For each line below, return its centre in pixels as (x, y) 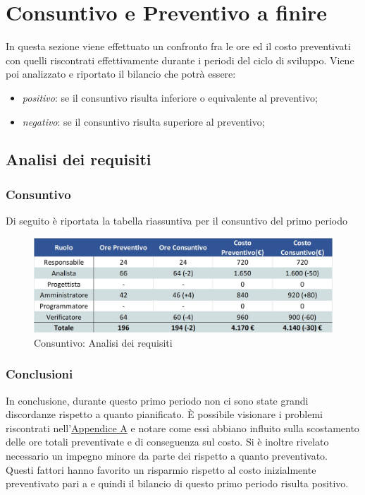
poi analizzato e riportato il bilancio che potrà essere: (121, 74)
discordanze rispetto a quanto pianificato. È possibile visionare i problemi (164, 414)
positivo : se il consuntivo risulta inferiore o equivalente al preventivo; (170, 97)
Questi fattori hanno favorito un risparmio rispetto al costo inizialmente (161, 469)
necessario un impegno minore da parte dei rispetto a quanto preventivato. (167, 456)
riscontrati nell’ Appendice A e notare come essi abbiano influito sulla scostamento (182, 428)
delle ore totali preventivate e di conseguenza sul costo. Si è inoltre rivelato (167, 442)
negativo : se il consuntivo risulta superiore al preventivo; (143, 121)
